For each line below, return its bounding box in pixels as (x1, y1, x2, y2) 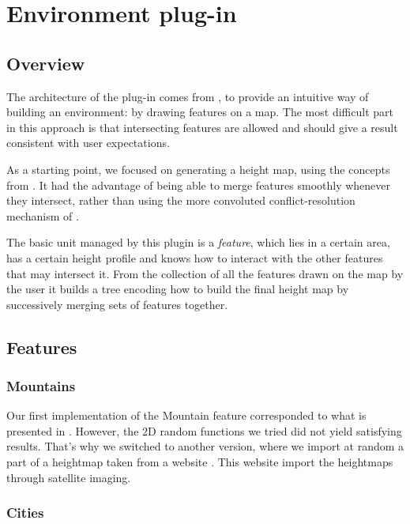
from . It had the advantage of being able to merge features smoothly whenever (6, 176, 391, 193)
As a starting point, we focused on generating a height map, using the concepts (6, 160, 390, 177)
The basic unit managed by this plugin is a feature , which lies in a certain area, (6, 234, 390, 251)
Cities (6, 503, 44, 522)
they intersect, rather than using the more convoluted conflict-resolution (6, 192, 355, 209)
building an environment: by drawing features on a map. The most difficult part (6, 104, 393, 120)
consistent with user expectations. (6, 134, 170, 151)
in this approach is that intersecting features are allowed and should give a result (6, 119, 398, 135)
